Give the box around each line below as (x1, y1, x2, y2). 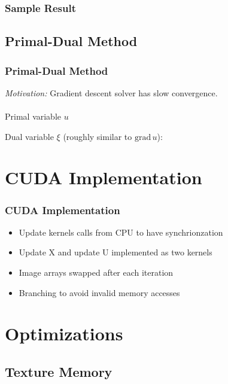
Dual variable (5, 130, 54, 142)
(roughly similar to (63, 130, 132, 142)
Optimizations (5, 321, 123, 346)
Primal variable (5, 110, 62, 123)
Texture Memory (5, 362, 113, 380)
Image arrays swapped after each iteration (19, 266, 174, 278)
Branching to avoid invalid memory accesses (19, 286, 180, 298)
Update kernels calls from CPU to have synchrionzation (19, 225, 223, 238)
